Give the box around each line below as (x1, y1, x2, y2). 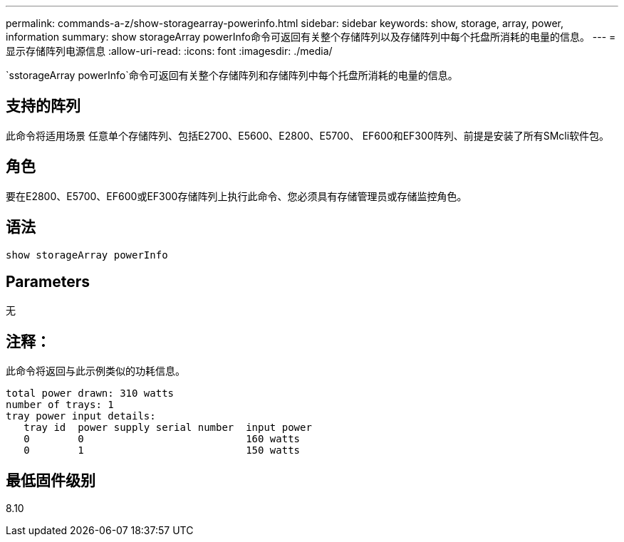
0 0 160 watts (24, 433, 301, 445)
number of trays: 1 (6, 399, 114, 411)
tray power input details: (6, 410, 156, 422)
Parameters (6, 272, 90, 291)
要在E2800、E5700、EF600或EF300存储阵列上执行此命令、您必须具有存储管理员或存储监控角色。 (6, 189, 467, 202)
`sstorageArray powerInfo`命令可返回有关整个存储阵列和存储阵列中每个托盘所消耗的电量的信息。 (6, 69, 458, 81)
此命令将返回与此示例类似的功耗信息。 (6, 365, 185, 377)
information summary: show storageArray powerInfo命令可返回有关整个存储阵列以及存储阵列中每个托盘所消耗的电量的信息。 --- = (6, 31, 616, 43)
